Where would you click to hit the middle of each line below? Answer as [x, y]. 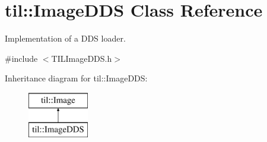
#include [21, 58]
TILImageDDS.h [82, 58]
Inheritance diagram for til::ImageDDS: [76, 78]
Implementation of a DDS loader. [65, 38]
